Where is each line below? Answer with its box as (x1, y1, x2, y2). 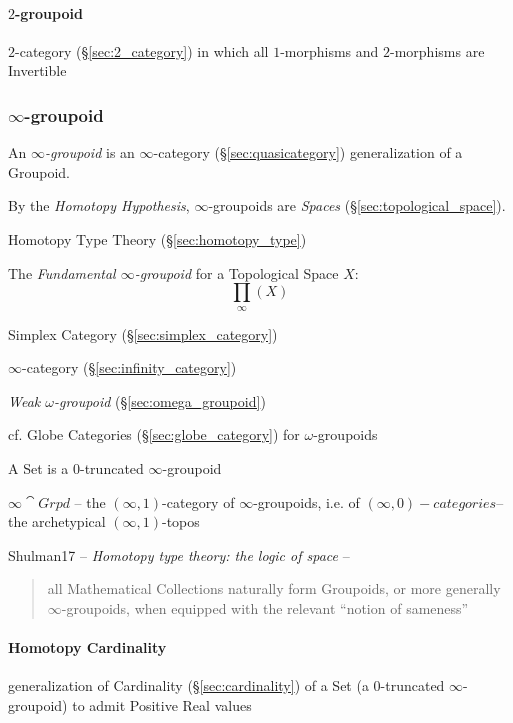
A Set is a (8, 457, 69, 478)
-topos (162, 511, 200, 532)
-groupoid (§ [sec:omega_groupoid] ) (53, 390, 266, 411)
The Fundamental (8, 262, 116, 283)
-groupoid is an (44, 142, 135, 163)
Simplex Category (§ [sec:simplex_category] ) (8, 323, 278, 344)
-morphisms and (280, 40, 379, 61)
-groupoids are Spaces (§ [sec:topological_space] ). (208, 195, 506, 216)
